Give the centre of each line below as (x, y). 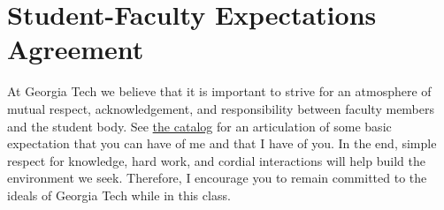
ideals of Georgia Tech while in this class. (119, 195)
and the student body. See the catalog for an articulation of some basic (199, 126)
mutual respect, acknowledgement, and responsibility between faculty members (221, 108)
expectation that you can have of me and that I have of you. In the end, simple (222, 143)
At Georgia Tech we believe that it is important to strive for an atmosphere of (219, 91)
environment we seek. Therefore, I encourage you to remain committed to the (217, 178)
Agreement (76, 49)
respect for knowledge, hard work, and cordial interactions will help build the (216, 160)
